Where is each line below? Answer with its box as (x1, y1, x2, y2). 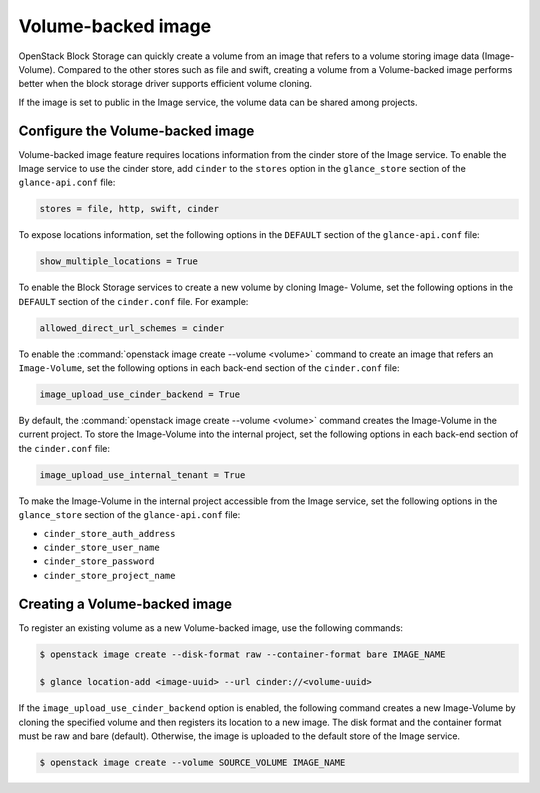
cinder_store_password (43, 556, 155, 567)
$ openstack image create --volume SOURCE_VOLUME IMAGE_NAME (39, 757, 346, 769)
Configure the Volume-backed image (18, 122, 255, 139)
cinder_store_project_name (43, 570, 176, 581)
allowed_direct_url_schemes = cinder (39, 322, 225, 334)
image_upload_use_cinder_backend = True (39, 389, 240, 400)
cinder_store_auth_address (43, 528, 176, 539)
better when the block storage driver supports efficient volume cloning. (18, 78, 313, 90)
